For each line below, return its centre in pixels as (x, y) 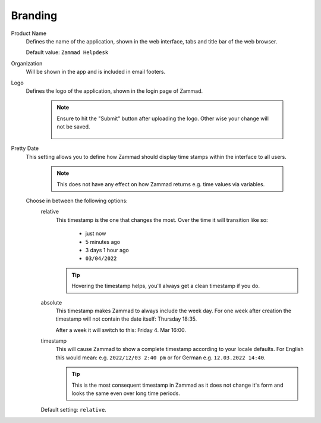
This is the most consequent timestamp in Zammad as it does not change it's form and (177, 385)
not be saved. (73, 127)
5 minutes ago (103, 242)
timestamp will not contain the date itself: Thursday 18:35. (126, 319)
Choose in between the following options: (77, 201)
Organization (27, 63)
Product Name (29, 33)
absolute (51, 302)
